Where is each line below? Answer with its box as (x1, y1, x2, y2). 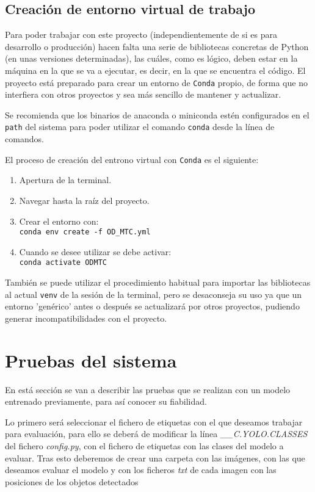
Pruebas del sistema (5, 347, 177, 372)
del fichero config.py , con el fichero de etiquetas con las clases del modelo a (5, 439, 284, 452)
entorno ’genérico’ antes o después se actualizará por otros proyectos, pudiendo (5, 300, 300, 313)
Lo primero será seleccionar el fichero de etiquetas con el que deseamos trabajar (5, 415, 303, 428)
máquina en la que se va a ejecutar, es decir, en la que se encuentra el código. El (5, 63, 306, 76)
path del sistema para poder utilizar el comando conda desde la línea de (5, 120, 275, 133)
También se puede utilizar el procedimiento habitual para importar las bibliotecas (5, 276, 311, 289)
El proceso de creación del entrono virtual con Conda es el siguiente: (5, 153, 259, 165)
